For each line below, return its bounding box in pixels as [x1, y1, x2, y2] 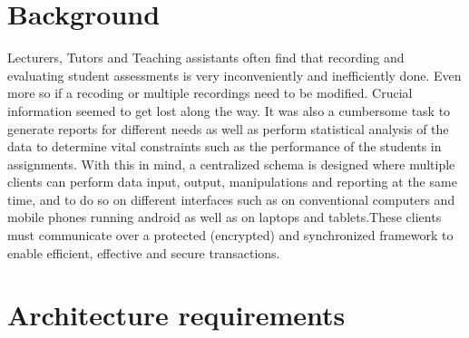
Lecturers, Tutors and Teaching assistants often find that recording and [7, 48, 405, 67]
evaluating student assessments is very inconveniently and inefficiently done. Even [7, 65, 462, 84]
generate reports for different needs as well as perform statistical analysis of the [7, 119, 449, 138]
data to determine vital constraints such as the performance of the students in [7, 137, 442, 156]
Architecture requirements [7, 296, 346, 333]
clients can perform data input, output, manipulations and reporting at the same [7, 172, 457, 191]
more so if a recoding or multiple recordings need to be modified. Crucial [7, 83, 413, 102]
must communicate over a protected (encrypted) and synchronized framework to [7, 226, 454, 245]
